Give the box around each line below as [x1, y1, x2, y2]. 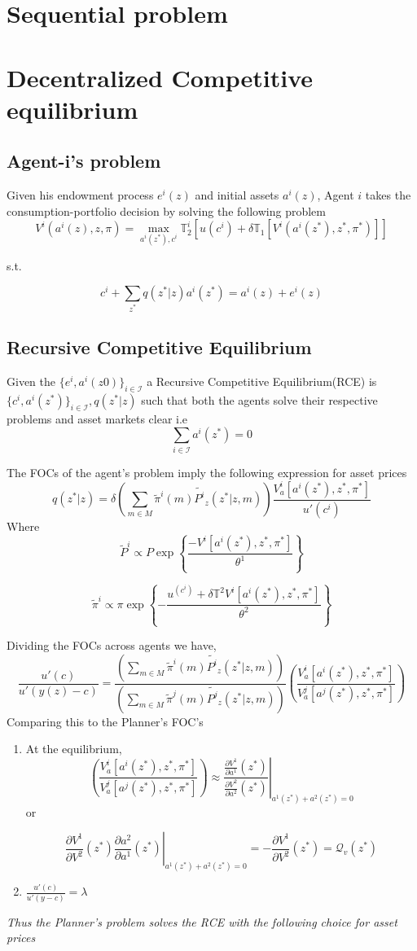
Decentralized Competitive [7, 60, 313, 94]
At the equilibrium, [25, 740, 122, 757]
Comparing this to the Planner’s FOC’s [7, 712, 204, 730]
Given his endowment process [7, 186, 154, 204]
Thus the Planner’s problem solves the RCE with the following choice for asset [7, 913, 397, 930]
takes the [365, 186, 411, 204]
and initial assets [195, 186, 279, 204]
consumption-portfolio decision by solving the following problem [7, 202, 326, 219]
